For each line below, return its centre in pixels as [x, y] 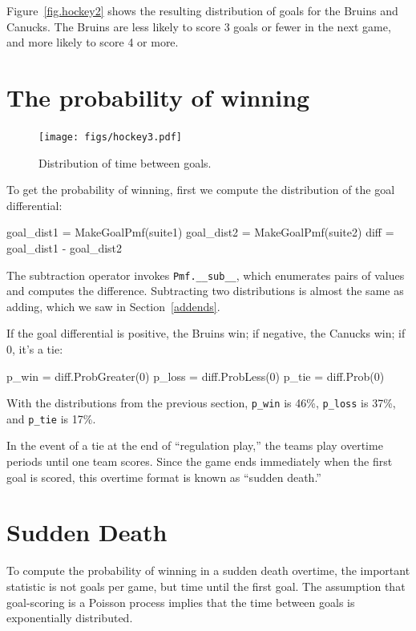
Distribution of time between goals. [125, 162]
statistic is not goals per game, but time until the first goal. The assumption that [206, 586]
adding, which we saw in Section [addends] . [113, 306]
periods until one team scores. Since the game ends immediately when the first [200, 461]
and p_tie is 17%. [51, 418]
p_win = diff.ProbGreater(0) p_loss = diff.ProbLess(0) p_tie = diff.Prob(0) [196, 376]
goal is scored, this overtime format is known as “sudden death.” [164, 477]
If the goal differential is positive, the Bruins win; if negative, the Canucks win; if [206, 333]
